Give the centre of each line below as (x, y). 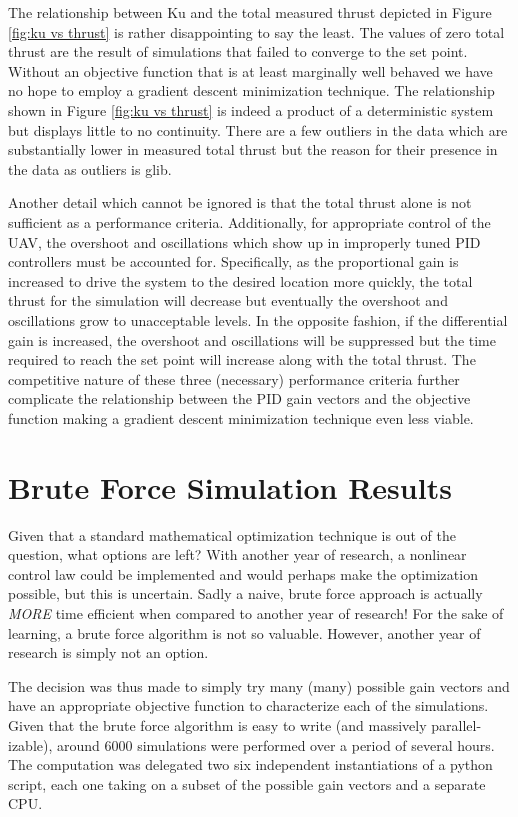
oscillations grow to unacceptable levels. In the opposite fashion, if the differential (258, 319)
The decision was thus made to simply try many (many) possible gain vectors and (259, 685)
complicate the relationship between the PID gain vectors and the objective (239, 398)
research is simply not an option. (108, 652)
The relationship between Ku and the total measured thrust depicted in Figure (250, 12)
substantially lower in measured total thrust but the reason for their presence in (253, 149)
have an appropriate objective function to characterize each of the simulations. (248, 705)
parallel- (456, 724)
